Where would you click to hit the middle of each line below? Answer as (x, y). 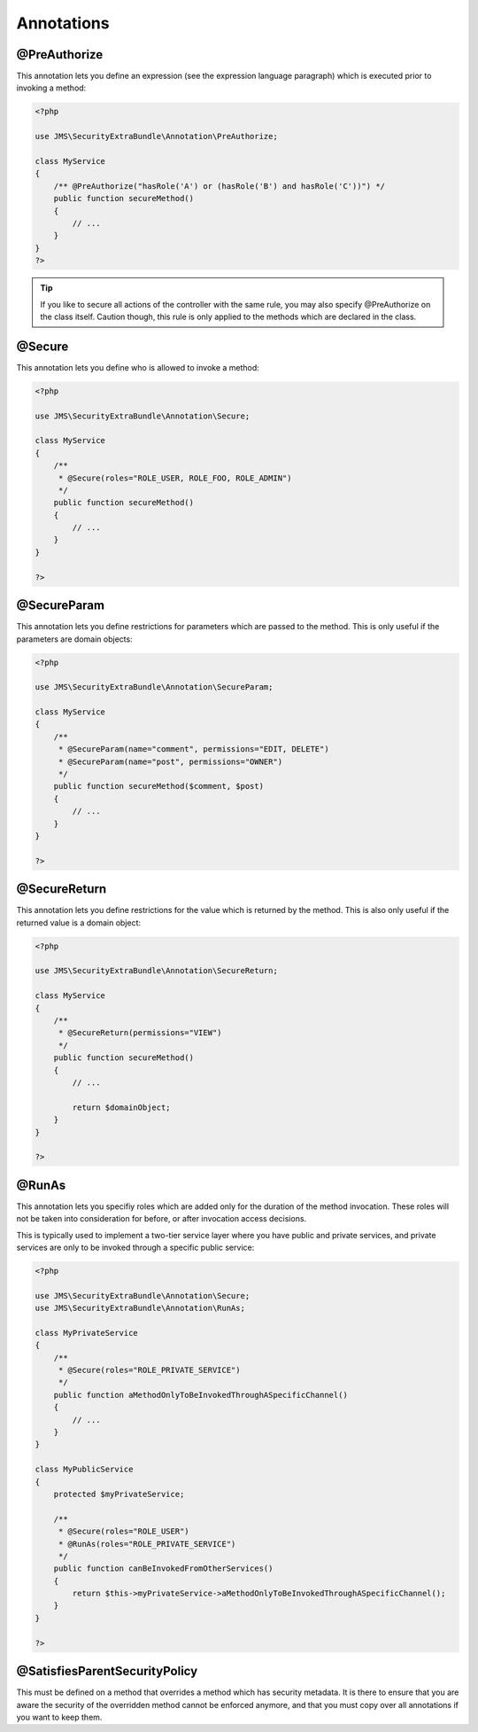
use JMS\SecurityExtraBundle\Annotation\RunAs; (140, 1308)
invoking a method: (51, 88)
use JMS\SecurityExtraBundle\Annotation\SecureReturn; (156, 971)
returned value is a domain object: (79, 923)
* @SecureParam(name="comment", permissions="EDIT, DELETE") (193, 749)
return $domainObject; (122, 1107)
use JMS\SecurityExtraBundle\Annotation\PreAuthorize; (156, 137)
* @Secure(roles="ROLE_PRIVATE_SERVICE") (149, 1370)
